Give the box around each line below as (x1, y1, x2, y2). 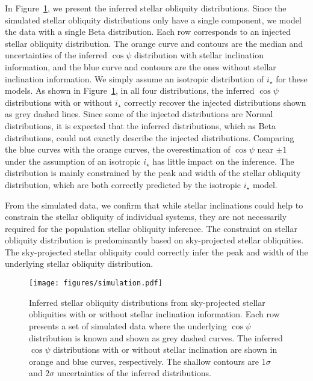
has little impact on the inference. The (152, 154, 294, 167)
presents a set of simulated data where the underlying (29, 319, 227, 332)
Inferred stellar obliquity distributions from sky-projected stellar (29, 296, 265, 308)
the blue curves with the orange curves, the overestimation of (5, 143, 231, 156)
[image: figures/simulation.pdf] (29, 279, 163, 288)
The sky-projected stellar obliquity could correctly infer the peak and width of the (5, 245, 308, 258)
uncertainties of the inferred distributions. (57, 367, 211, 379)
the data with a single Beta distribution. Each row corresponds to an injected (5, 25, 291, 38)
